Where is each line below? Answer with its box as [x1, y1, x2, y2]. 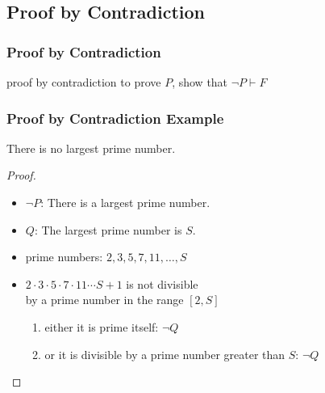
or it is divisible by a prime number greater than [44, 345, 285, 362]
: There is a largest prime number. [40, 194, 210, 210]
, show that [172, 74, 228, 90]
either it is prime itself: [44, 318, 159, 335]
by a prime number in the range [25, 291, 184, 308]
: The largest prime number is [34, 221, 182, 238]
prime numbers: [25, 248, 103, 265]
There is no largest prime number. [6, 139, 176, 156]
